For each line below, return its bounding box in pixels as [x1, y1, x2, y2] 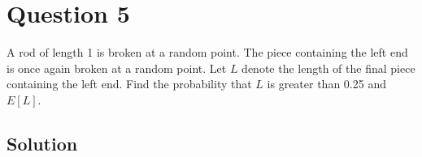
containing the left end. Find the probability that [7, 75, 252, 92]
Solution [7, 130, 78, 155]
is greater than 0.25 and [267, 75, 386, 92]
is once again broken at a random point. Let [7, 59, 227, 76]
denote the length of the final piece [241, 59, 415, 76]
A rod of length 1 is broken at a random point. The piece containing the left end [7, 44, 408, 61]
